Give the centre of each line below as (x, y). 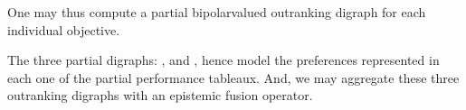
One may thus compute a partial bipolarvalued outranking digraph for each (217, 12)
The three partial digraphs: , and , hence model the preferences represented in (223, 60)
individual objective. (64, 29)
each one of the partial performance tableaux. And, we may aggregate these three (233, 77)
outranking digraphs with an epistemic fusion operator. (160, 95)
